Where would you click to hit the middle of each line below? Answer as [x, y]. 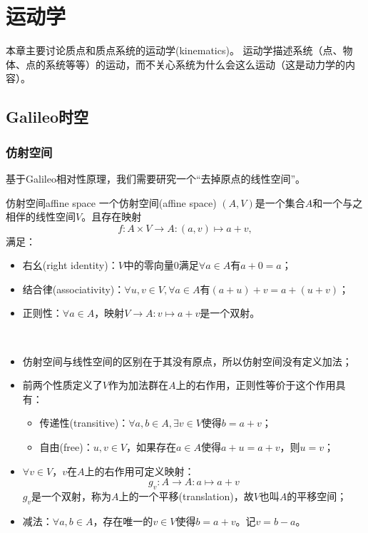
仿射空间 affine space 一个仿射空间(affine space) [111, 202]
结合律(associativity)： [73, 289]
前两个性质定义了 [62, 385]
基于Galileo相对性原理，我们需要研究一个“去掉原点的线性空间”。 [156, 178]
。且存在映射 [112, 217]
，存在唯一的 [123, 521]
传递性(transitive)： [84, 423]
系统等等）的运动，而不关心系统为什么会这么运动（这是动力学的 [195, 64]
